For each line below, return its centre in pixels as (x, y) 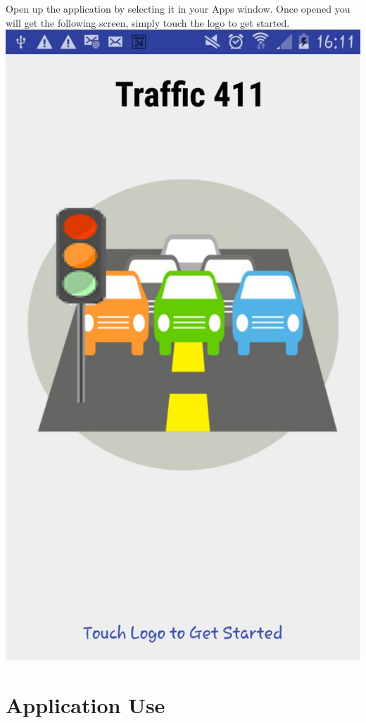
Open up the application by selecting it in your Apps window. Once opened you (178, 8)
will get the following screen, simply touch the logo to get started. (148, 22)
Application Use (86, 704)
